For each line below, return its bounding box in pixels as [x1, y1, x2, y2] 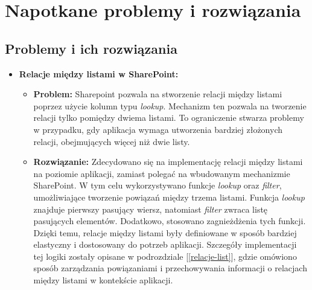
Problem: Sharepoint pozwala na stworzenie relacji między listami [33, 88, 282, 100]
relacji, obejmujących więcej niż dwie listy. [33, 135, 190, 147]
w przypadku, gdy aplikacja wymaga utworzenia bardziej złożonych [33, 123, 282, 135]
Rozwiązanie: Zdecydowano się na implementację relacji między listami [33, 155, 303, 168]
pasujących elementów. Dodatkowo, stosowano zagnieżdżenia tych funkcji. [33, 214, 306, 227]
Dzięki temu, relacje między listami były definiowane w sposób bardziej [33, 226, 297, 239]
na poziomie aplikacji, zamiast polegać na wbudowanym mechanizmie [33, 167, 290, 179]
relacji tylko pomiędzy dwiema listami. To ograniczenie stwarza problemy [33, 111, 304, 124]
